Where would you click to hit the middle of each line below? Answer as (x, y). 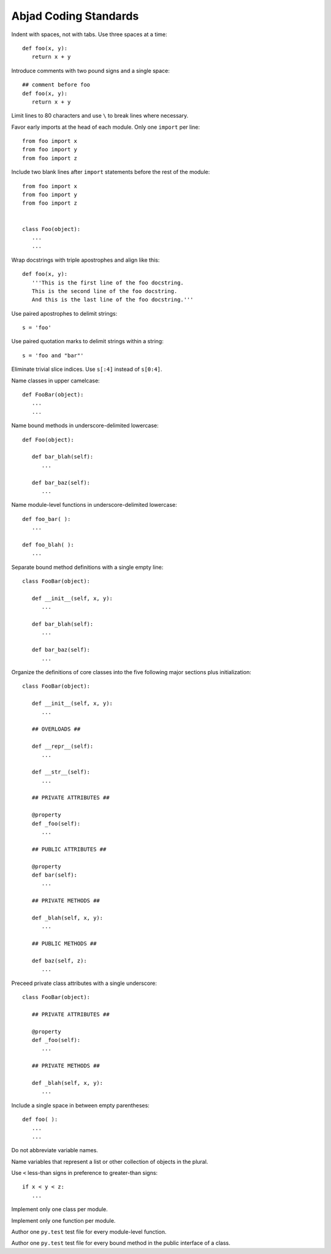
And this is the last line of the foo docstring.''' (112, 300)
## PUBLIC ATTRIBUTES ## (69, 849)
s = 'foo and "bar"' (53, 355)
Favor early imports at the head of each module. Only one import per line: (106, 127)
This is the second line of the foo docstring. (105, 291)
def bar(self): (55, 875)
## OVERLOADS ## (56, 729)
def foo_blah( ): (48, 545)
